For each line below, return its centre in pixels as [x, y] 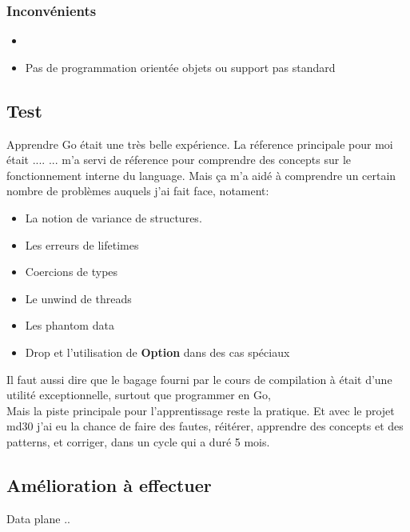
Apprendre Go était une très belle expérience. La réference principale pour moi [200, 144]
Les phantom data [70, 325]
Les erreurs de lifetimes [82, 244]
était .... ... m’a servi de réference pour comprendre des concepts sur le [179, 160]
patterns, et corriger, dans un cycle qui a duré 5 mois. [138, 441]
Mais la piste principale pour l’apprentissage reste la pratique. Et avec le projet [201, 410]
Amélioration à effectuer [109, 484]
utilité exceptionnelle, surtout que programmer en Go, [139, 395]
